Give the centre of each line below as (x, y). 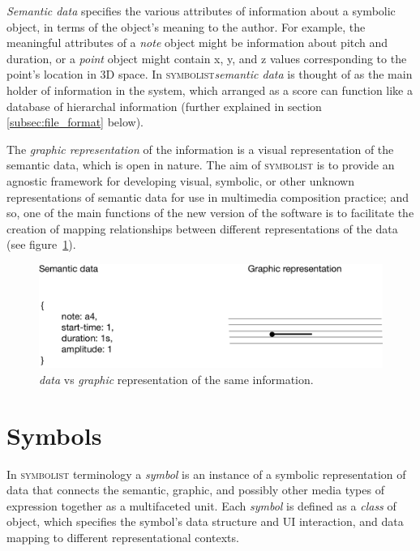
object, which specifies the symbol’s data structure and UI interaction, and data (205, 521)
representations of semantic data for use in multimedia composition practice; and (208, 196)
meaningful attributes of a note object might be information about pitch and (197, 43)
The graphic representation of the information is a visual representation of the (200, 149)
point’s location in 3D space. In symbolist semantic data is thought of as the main (210, 74)
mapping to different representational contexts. (123, 537)
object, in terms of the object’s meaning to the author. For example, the (186, 26)
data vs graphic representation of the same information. (176, 379)
